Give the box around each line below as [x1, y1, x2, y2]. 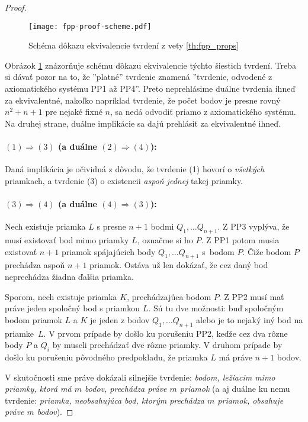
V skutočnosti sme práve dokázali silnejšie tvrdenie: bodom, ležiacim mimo [5, 371, 275, 383]
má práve [219, 350, 252, 363]
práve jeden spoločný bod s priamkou [5, 302, 140, 314]
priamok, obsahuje [217, 394, 284, 406]
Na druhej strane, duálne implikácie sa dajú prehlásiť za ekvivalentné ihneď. [5, 117, 281, 129]
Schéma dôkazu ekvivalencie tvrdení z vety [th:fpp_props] [28, 39, 239, 51]
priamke [5, 327, 34, 339]
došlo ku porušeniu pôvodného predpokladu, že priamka [5, 350, 208, 363]
